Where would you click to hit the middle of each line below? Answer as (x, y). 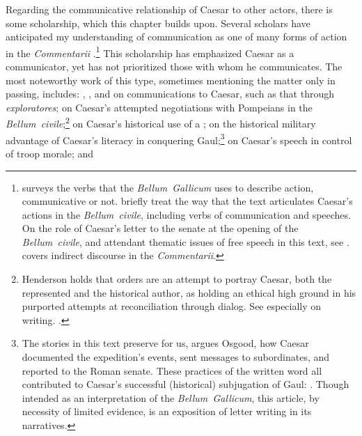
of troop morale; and (50, 153)
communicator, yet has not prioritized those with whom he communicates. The (174, 67)
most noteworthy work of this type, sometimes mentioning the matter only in (171, 80)
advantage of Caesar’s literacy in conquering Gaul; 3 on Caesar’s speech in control (179, 139)
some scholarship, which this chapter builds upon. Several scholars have (158, 23)
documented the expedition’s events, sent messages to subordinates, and (176, 357)
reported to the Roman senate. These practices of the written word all (172, 370)
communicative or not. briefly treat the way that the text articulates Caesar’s (187, 201)
